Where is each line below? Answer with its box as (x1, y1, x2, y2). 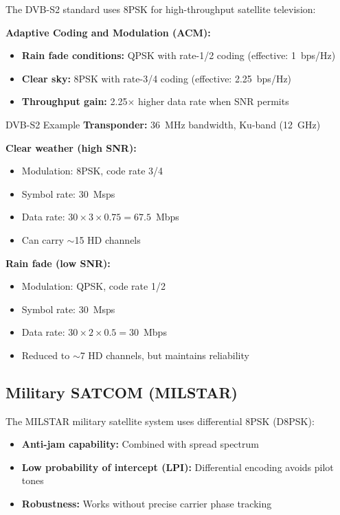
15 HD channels (74, 232, 141, 247)
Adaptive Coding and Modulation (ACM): (5, 25, 211, 39)
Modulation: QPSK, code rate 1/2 (21, 279, 166, 293)
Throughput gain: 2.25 (21, 94, 128, 108)
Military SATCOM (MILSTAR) (5, 381, 238, 402)
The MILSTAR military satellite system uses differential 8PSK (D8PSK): (5, 413, 315, 428)
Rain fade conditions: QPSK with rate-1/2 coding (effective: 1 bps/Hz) (21, 48, 336, 62)
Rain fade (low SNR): (5, 255, 111, 270)
